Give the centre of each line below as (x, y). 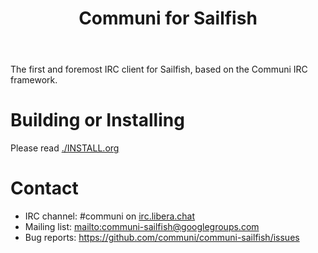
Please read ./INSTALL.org (65, 148)
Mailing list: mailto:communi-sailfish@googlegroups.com (142, 227)
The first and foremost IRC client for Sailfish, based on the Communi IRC (159, 69)
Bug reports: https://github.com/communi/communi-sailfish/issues (162, 238)
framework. (34, 80)
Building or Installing (97, 120)
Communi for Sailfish (168, 18)
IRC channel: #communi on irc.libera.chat (110, 216)
